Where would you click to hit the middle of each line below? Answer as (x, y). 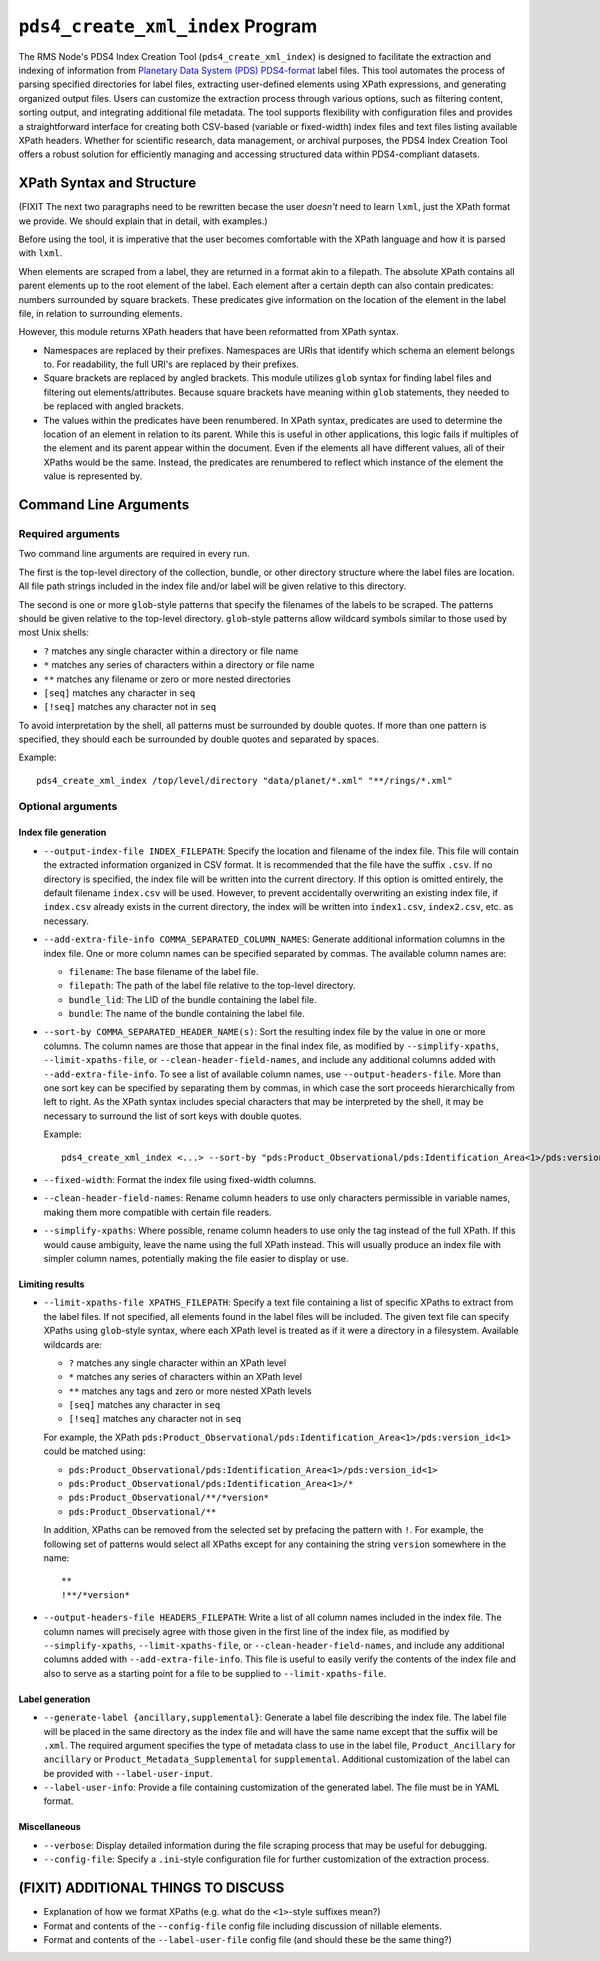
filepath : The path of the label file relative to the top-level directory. (212, 986)
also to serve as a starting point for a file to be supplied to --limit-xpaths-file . (215, 1673)
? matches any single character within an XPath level (177, 1362)
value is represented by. (93, 476)
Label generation (54, 1699)
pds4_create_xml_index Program (168, 26)
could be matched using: (94, 1451)
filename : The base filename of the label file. (163, 971)
